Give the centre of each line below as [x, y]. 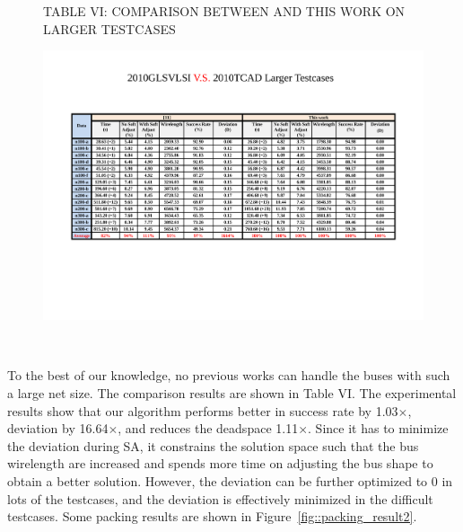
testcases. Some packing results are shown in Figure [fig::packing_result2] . [212, 516]
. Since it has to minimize [378, 428]
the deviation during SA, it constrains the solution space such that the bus [213, 445]
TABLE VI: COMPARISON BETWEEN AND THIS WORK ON [224, 11]
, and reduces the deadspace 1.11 [208, 428]
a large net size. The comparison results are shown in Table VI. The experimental [232, 393]
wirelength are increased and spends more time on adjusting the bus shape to [220, 463]
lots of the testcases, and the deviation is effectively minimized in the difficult [220, 498]
